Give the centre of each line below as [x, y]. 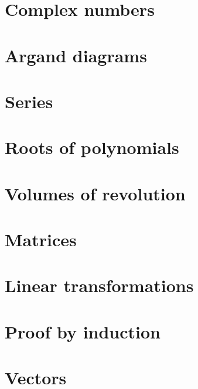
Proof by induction [83, 331]
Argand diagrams [76, 55]
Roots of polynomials [92, 147]
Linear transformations [99, 285]
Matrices [41, 239]
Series [29, 101]
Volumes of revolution [95, 193]
